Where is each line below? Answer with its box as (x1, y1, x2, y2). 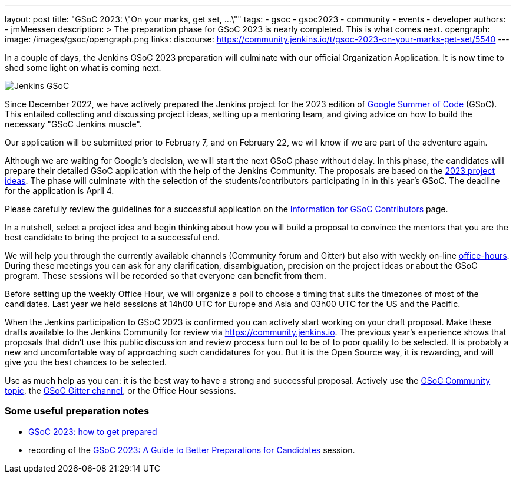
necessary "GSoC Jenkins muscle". (5, 119, 142, 129)
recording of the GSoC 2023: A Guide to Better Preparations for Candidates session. (28, 444, 355, 455)
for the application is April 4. (5, 186, 114, 196)
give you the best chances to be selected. (5, 357, 167, 367)
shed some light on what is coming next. (5, 62, 161, 72)
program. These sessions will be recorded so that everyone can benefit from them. (5, 271, 326, 281)
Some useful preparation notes (5, 405, 150, 417)
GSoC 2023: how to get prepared (28, 426, 157, 437)
